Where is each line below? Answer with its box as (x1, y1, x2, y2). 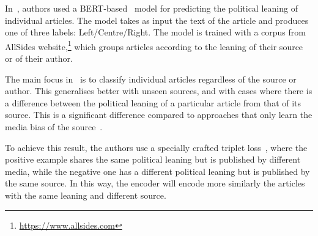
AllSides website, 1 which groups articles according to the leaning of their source (5, 38, 303, 53)
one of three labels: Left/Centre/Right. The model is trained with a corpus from (5, 26, 306, 39)
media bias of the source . (5, 120, 103, 133)
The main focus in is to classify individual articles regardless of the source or (5, 72, 297, 85)
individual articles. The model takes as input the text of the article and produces (5, 13, 309, 26)
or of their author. (5, 52, 73, 65)
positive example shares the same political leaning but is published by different (5, 153, 301, 166)
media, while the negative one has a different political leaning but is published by (5, 164, 310, 177)
